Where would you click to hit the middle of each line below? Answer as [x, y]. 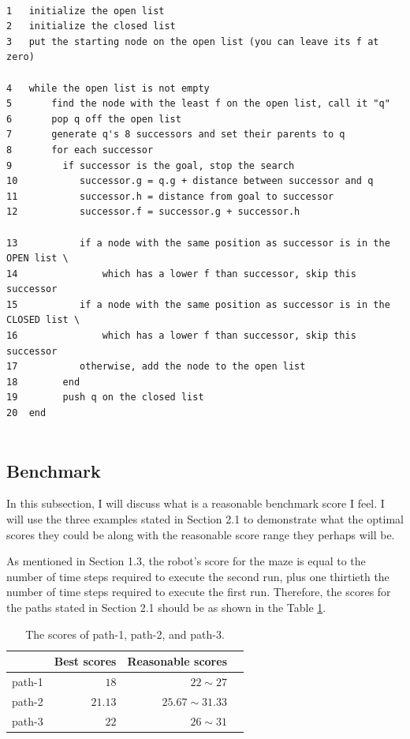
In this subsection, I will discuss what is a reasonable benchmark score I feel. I [196, 503]
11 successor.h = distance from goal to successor [170, 196]
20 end [26, 413]
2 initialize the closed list [91, 26]
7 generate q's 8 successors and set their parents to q [176, 135]
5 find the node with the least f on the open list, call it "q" [198, 104]
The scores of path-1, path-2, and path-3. [125, 634]
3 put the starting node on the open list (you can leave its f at [193, 41]
